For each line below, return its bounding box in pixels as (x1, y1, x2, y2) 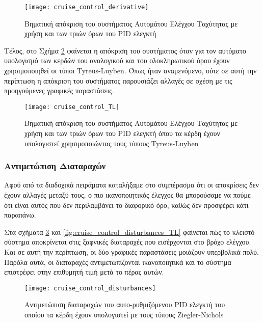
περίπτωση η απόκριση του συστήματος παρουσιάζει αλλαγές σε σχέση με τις (4, 75, 232, 86)
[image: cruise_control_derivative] (24, 4, 149, 11)
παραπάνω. (4, 209, 36, 220)
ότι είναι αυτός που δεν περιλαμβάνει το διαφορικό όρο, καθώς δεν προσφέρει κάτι (4, 199, 249, 210)
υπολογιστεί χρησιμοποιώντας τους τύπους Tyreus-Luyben (24, 138, 199, 148)
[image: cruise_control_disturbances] (24, 284, 156, 292)
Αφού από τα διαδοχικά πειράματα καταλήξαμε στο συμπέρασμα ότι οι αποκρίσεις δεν (4, 179, 259, 190)
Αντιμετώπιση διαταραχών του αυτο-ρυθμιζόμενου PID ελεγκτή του (24, 299, 225, 310)
